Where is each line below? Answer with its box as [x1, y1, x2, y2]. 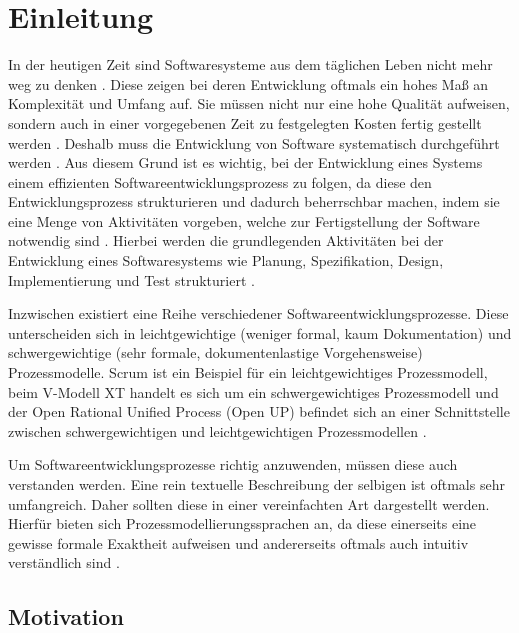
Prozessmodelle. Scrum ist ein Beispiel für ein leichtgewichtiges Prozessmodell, [8, 362, 488, 383]
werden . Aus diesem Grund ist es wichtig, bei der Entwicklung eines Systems [8, 152, 483, 173]
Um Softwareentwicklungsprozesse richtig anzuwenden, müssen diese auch [8, 454, 458, 475]
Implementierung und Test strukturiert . [8, 269, 255, 290]
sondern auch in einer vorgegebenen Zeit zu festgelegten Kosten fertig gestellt [8, 112, 482, 133]
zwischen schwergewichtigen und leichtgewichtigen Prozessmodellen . [8, 420, 427, 441]
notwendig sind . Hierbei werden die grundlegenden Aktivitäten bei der [8, 230, 444, 251]
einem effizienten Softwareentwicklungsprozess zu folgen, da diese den [8, 171, 432, 192]
